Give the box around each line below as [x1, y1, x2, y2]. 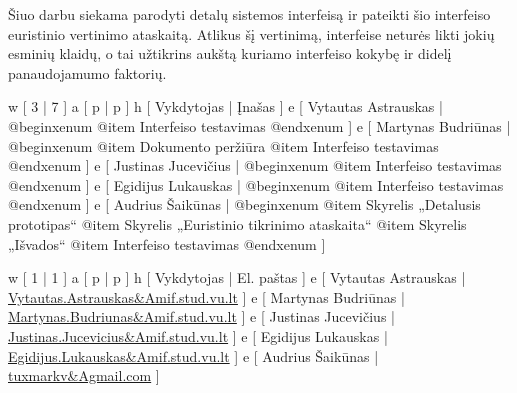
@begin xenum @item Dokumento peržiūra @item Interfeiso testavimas [8, 135, 439, 156]
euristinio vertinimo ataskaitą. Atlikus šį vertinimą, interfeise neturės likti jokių [8, 23, 495, 44]
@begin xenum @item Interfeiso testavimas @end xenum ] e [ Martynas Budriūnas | [8, 115, 511, 136]
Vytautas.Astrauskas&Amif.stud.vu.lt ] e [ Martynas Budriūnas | [8, 286, 405, 307]
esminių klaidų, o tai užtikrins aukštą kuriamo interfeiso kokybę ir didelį [8, 43, 452, 64]
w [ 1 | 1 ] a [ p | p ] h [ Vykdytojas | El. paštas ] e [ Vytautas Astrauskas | [8, 267, 466, 288]
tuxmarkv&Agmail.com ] [8, 365, 160, 386]
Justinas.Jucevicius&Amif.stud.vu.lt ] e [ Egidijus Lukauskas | [8, 325, 388, 346]
